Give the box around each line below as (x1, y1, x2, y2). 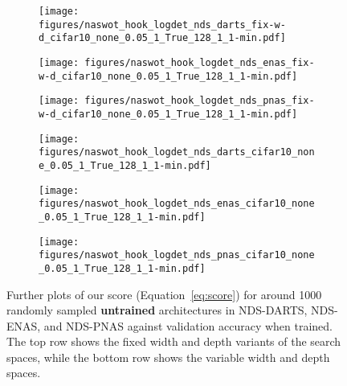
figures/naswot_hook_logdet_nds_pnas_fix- (84, 95, 315, 107)
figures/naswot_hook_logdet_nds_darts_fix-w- (39, 18, 286, 31)
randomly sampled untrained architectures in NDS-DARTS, (6, 302, 308, 318)
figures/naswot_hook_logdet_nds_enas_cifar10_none (39, 198, 315, 210)
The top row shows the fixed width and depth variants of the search (6, 333, 341, 350)
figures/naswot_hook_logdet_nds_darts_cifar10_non (39, 146, 315, 158)
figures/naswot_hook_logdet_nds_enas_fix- (84, 56, 315, 68)
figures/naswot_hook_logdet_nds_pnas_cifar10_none (39, 249, 315, 261)
